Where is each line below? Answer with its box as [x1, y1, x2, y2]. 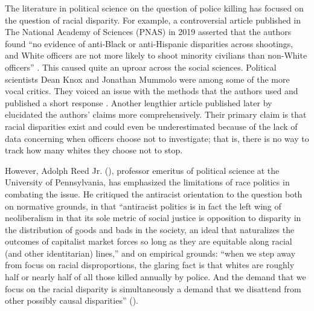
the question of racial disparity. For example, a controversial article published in [5, 13, 301, 26]
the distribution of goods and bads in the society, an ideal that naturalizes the [5, 223, 295, 236]
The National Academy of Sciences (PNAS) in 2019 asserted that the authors [5, 25, 292, 38]
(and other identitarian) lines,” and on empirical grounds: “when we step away [5, 246, 296, 259]
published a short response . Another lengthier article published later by [5, 96, 272, 109]
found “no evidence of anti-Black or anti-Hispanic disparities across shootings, [5, 37, 293, 50]
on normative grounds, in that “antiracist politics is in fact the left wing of [5, 199, 281, 212]
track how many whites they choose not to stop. [5, 144, 183, 156]
